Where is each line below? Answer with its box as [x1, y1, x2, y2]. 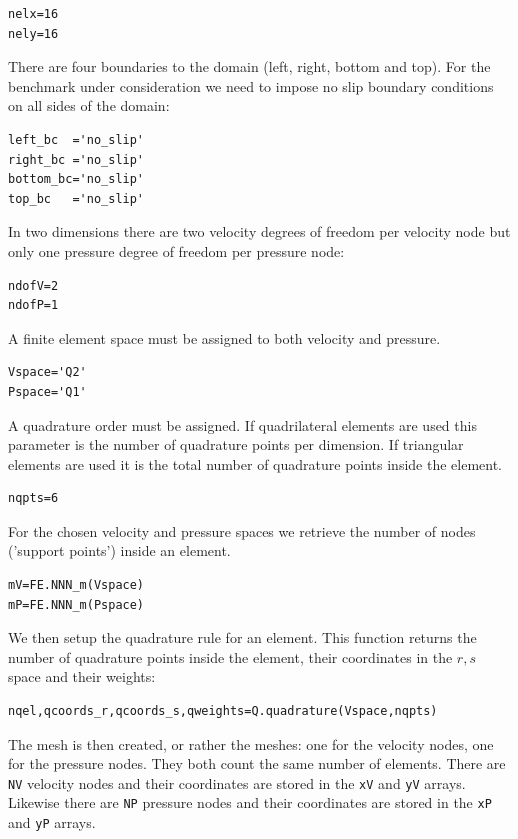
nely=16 [8, 26, 59, 41]
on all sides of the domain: [8, 95, 170, 116]
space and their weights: [8, 666, 156, 687]
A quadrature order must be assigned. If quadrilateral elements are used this [8, 414, 477, 435]
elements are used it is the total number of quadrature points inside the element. [8, 453, 503, 474]
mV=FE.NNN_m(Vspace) [8, 578, 145, 593]
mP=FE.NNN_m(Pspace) [8, 597, 145, 612]
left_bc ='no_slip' [8, 132, 145, 147]
